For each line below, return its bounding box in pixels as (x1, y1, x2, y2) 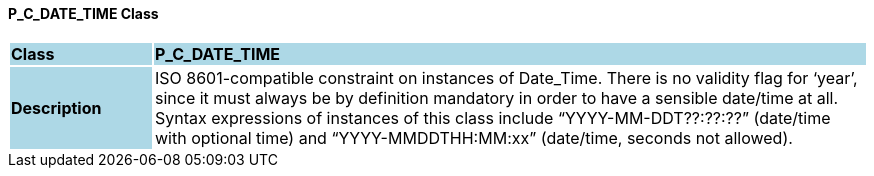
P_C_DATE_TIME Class (8, 5, 159, 22)
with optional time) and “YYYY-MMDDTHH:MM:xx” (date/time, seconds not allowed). (154, 127, 793, 148)
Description (11, 97, 102, 118)
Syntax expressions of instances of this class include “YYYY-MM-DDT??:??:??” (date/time (154, 107, 831, 128)
